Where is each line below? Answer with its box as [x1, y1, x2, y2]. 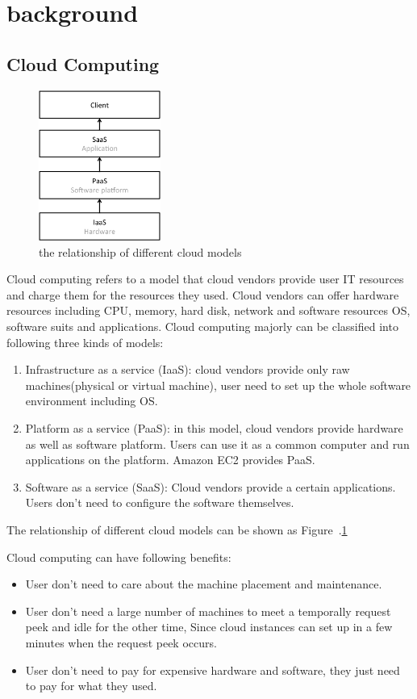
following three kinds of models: [6, 333, 164, 350]
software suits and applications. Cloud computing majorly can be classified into [6, 318, 398, 335]
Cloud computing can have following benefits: [6, 548, 231, 565]
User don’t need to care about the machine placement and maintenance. [25, 576, 382, 592]
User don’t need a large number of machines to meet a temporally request [25, 602, 391, 619]
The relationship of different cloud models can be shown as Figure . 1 [6, 521, 348, 538]
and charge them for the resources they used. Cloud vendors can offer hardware [6, 286, 399, 303]
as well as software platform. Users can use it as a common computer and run [25, 435, 410, 452]
